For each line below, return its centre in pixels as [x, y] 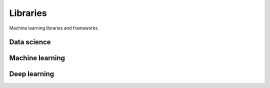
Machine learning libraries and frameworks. [54, 28]
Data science [30, 42]
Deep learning [32, 74]
